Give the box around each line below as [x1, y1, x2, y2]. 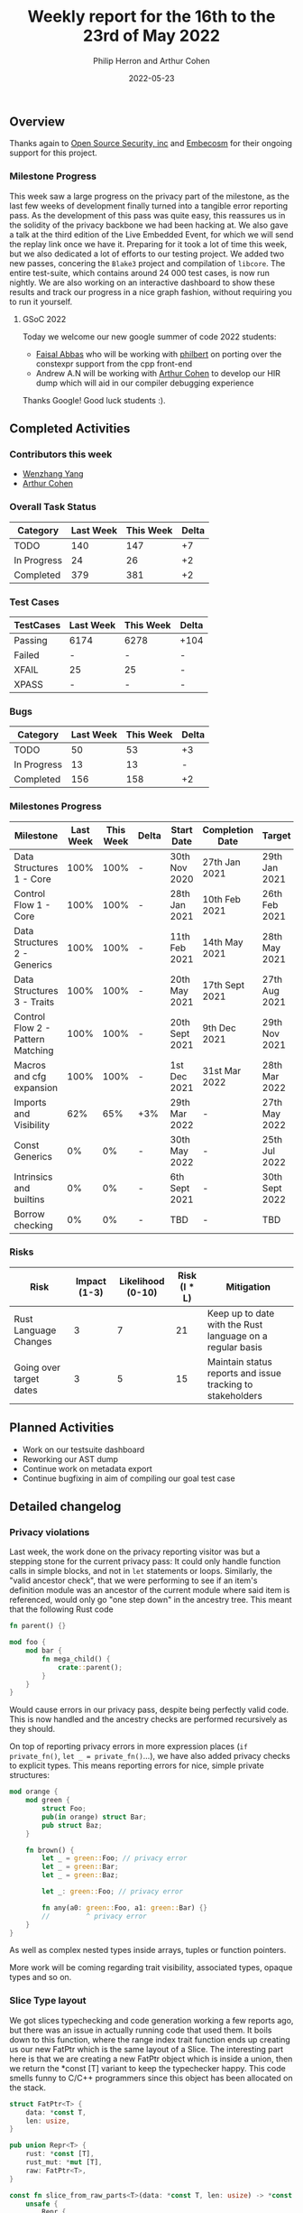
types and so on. [9, 1972, 72, 1983]
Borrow [14, 1208, 45, 1220]
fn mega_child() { [41, 1654, 111, 1663]
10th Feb [202, 893, 242, 905]
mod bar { [25, 1646, 63, 1655]
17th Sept [202, 978, 245, 991]
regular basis [207, 1340, 263, 1353]
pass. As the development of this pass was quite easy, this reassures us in [9, 209, 286, 220]
